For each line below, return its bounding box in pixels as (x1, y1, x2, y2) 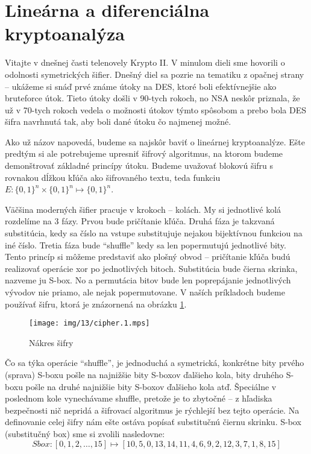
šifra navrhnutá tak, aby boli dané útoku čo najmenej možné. (5, 115, 231, 128)
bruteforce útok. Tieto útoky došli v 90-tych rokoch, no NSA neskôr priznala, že (5, 92, 300, 104)
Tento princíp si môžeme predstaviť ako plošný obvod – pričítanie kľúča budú (5, 250, 291, 263)
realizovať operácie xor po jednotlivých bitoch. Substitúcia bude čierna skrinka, (5, 262, 298, 274)
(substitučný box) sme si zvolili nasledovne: (5, 427, 165, 440)
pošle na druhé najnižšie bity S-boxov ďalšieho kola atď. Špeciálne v (25, 380, 277, 393)
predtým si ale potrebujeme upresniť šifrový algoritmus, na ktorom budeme (5, 147, 283, 160)
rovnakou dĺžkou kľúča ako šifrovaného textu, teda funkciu (5, 171, 221, 183)
